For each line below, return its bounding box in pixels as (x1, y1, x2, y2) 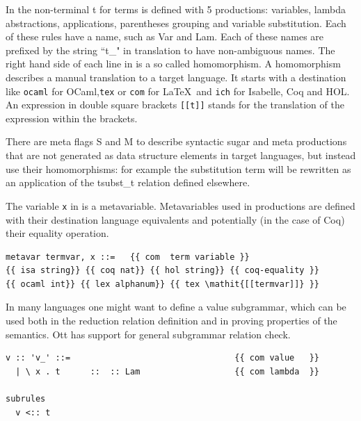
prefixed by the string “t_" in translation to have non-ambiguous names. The (6, 42, 335, 57)
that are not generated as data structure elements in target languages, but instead (6, 148, 356, 163)
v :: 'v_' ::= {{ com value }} (6, 353, 320, 363)
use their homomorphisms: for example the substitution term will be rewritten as (6, 161, 351, 176)
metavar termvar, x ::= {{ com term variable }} (6, 251, 250, 262)
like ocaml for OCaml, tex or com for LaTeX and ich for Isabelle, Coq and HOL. (6, 83, 350, 98)
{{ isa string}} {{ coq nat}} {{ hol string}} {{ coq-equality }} (6, 265, 320, 276)
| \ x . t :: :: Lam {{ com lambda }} (15, 366, 320, 377)
